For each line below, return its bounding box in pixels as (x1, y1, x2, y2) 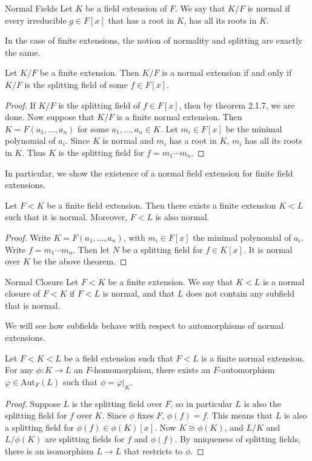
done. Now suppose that (5, 110, 95, 123)
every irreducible (5, 13, 67, 26)
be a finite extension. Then (39, 66, 139, 79)
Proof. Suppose (5, 397, 61, 409)
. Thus (22, 146, 46, 158)
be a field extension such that (64, 351, 173, 364)
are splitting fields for (44, 432, 125, 445)
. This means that (207, 409, 273, 422)
